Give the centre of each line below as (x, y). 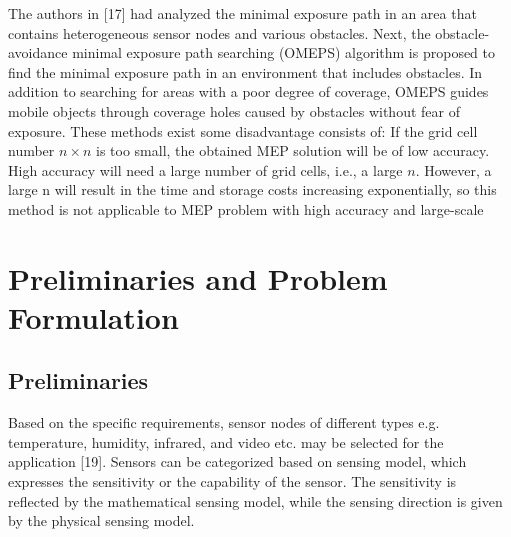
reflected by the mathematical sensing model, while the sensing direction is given (255, 500)
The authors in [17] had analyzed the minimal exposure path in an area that (242, 13)
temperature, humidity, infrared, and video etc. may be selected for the (226, 441)
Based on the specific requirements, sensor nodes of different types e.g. (224, 422)
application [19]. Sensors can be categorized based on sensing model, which (237, 461)
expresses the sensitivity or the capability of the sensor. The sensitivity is (232, 481)
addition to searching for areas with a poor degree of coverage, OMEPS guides (248, 91)
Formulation (93, 316)
